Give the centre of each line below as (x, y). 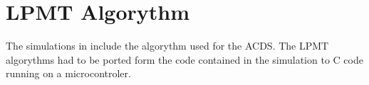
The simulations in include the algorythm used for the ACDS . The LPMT (167, 46)
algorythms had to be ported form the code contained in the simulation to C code (184, 59)
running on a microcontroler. (68, 73)
